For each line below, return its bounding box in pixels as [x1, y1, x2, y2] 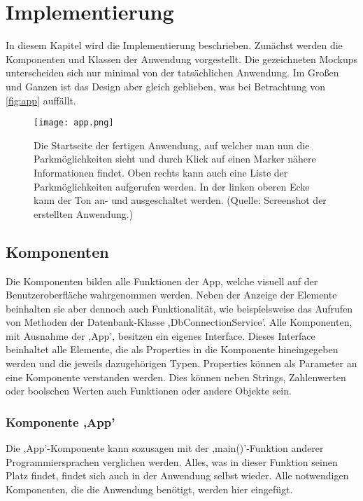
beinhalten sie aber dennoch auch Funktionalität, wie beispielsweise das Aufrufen [6, 301, 353, 315]
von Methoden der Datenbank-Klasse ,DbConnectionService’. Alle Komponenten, [6, 315, 353, 329]
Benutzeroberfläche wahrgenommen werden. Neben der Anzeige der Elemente [6, 287, 337, 302]
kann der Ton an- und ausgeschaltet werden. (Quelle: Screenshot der [34, 193, 327, 207]
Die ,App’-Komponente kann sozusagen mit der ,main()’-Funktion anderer [6, 441, 324, 455]
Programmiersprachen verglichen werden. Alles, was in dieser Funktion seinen [6, 454, 338, 469]
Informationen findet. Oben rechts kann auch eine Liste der [34, 165, 288, 179]
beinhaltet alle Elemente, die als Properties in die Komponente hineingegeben [6, 342, 339, 357]
